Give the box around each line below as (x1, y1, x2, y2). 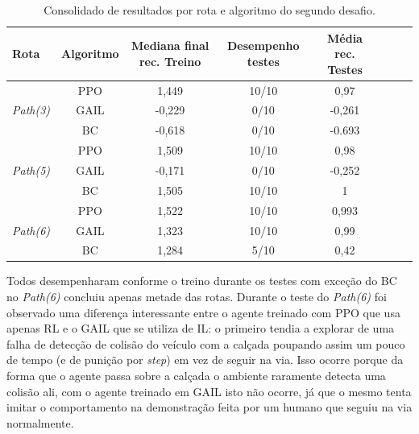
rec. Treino (139, 52, 201, 69)
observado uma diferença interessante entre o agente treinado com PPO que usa (6, 304, 400, 320)
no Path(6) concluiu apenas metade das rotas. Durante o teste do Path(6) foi (6, 288, 387, 305)
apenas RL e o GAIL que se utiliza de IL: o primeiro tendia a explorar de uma (6, 320, 395, 337)
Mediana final (131, 37, 209, 54)
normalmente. (6, 414, 74, 431)
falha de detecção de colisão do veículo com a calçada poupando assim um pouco (6, 335, 405, 352)
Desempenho (226, 37, 300, 54)
